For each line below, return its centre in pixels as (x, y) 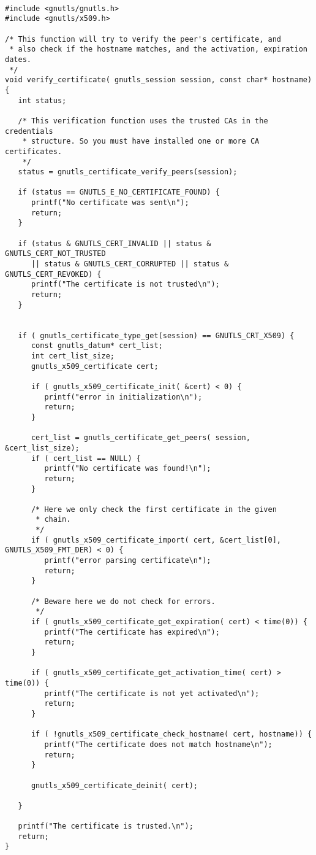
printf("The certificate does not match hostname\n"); (158, 744)
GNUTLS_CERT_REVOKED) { (53, 274)
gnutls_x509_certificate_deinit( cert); (114, 785)
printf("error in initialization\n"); (123, 397)
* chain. (53, 520)
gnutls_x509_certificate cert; (95, 366)
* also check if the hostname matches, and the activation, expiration (158, 49)
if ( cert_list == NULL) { (86, 458)
